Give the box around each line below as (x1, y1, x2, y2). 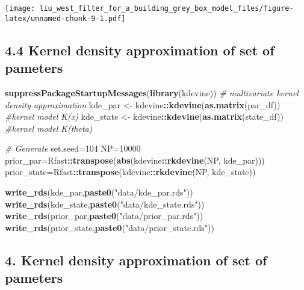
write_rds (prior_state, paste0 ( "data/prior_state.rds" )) (5, 221, 214, 233)
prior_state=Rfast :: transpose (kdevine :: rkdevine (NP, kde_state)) (5, 165, 256, 178)
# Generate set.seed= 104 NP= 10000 (5, 142, 141, 155)
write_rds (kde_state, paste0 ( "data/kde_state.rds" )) (5, 197, 205, 210)
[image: (5, 4, 36, 13)
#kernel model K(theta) (5, 122, 93, 134)
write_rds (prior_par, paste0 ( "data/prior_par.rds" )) (5, 209, 203, 222)
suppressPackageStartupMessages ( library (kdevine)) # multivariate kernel (5, 86, 299, 99)
